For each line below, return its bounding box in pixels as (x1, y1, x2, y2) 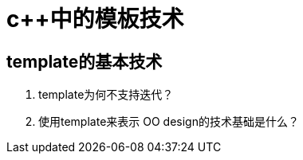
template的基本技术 (6, 51, 163, 72)
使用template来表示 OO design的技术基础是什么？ (38, 115, 299, 129)
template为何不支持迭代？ (38, 88, 174, 102)
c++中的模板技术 (6, 6, 184, 33)
